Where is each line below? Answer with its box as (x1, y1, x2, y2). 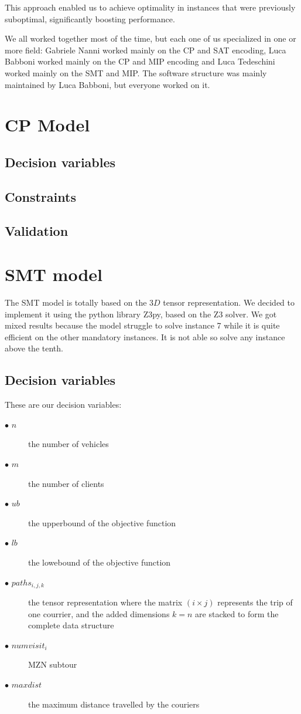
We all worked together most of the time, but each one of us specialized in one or (5, 32, 296, 45)
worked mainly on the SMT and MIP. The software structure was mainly (5, 66, 267, 79)
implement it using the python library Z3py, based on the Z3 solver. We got (5, 307, 277, 320)
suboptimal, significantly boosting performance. (5, 12, 175, 25)
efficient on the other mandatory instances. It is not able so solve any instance (5, 330, 285, 343)
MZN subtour (28, 658, 77, 671)
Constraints (5, 187, 76, 205)
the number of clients (28, 477, 104, 489)
